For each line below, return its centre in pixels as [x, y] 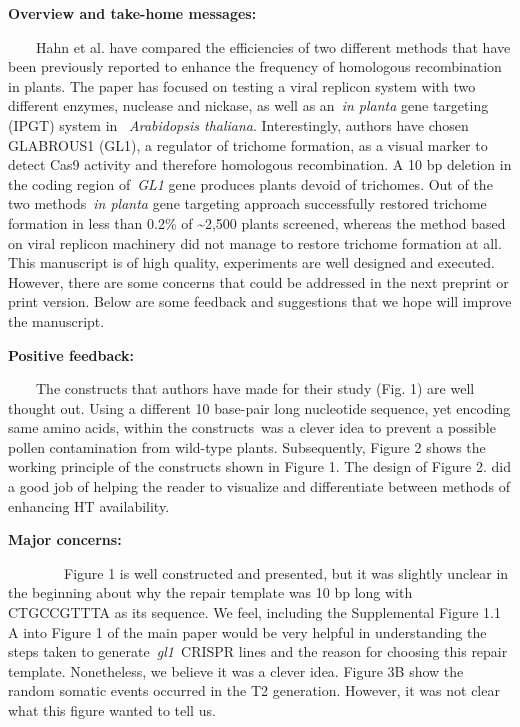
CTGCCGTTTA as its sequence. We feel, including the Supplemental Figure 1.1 [254, 612]
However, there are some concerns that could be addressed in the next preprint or [258, 281]
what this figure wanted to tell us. [112, 710]
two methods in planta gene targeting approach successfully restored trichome [247, 203]
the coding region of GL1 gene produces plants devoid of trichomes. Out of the [250, 183]
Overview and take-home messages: [132, 13]
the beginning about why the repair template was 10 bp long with [210, 592]
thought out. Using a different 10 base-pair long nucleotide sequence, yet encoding [259, 407]
